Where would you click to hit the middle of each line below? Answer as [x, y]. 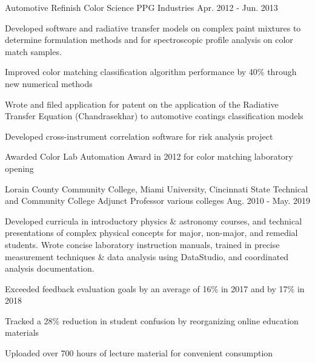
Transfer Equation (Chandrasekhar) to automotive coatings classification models [154, 116]
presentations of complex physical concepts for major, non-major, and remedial [151, 233]
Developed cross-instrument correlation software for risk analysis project [139, 136]
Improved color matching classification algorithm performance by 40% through [151, 72]
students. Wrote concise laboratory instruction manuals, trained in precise [142, 244]
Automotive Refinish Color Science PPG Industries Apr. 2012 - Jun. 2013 [141, 7]
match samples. [33, 51]
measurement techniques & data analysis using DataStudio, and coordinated [147, 256]
